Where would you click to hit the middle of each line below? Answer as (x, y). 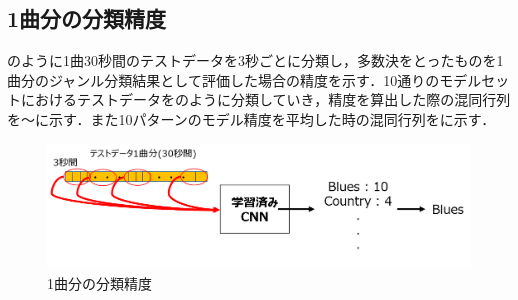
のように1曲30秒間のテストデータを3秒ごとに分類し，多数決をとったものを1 (255, 60)
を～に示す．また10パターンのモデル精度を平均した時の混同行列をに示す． (251, 118)
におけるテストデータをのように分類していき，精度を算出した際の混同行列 (265, 99)
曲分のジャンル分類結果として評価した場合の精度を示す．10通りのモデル (244, 79)
